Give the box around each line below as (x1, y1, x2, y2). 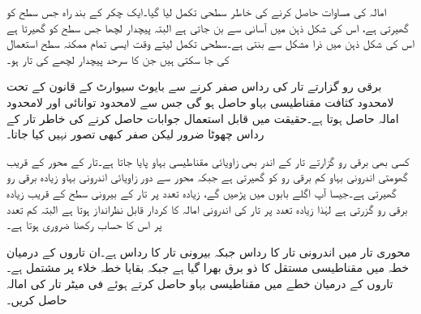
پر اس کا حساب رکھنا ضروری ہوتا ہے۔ (6, 216, 162, 233)
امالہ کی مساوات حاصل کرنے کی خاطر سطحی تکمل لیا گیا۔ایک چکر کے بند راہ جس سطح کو (6, 3, 386, 19)
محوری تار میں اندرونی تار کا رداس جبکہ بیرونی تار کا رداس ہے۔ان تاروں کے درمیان (6, 243, 410, 260)
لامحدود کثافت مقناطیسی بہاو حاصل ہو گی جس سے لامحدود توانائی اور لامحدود (6, 93, 394, 110)
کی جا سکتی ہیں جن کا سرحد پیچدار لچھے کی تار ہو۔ (6, 50, 230, 67)
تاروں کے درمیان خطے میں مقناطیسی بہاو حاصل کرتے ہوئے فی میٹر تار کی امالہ (6, 274, 393, 291)
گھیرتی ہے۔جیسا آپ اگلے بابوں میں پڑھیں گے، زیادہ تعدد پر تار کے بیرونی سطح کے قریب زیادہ (6, 184, 397, 201)
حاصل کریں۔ (6, 291, 67, 308)
